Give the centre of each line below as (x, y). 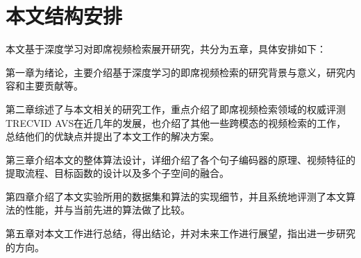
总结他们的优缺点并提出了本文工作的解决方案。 (112, 136)
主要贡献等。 (54, 86)
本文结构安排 (64, 16)
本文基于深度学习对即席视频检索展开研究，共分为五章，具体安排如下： (166, 49)
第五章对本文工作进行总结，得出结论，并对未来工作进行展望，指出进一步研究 (180, 233)
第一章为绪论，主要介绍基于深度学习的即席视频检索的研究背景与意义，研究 (176, 72)
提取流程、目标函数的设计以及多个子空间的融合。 (117, 173)
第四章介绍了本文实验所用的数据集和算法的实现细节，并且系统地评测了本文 (176, 196)
